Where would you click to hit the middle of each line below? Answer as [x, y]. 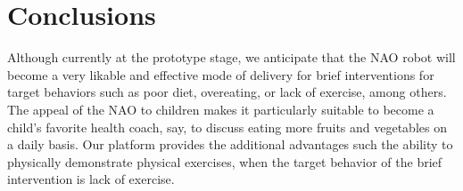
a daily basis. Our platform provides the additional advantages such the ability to [230, 144]
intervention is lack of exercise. [91, 179]
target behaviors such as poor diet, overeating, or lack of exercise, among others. [227, 92]
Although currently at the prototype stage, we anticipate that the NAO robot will [231, 57]
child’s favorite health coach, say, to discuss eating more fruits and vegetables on [227, 127]
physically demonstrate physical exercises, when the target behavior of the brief [225, 161]
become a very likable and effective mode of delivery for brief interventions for [221, 74]
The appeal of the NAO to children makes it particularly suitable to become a [221, 109]
